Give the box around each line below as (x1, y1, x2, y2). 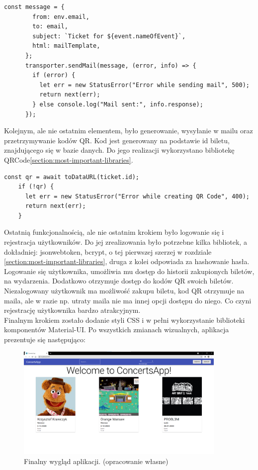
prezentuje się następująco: (4, 334, 86, 344)
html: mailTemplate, (32, 42, 100, 50)
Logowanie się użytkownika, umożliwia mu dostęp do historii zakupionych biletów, (4, 266, 255, 276)
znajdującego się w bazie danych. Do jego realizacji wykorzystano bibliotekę (4, 145, 235, 155)
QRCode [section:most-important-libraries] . (4, 154, 133, 165)
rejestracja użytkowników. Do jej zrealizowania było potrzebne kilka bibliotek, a (4, 237, 247, 247)
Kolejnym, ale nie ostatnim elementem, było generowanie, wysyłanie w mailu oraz (4, 125, 253, 136)
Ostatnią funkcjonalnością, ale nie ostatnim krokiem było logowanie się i (4, 227, 224, 237)
